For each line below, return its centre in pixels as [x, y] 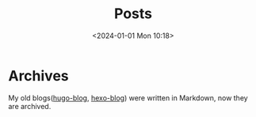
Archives [38, 75]
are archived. [30, 106]
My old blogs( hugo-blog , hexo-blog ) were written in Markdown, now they [128, 98]
